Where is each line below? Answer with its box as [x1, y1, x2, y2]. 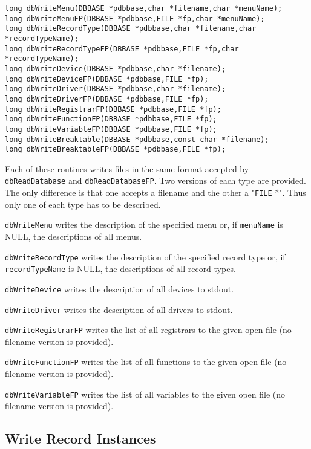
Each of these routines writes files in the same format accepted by [5, 162, 249, 175]
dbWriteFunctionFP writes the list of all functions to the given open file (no [5, 355, 287, 368]
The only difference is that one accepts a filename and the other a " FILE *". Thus [5, 186, 306, 199]
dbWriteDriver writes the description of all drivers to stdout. [5, 303, 233, 315]
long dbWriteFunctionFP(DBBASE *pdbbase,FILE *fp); [5, 115, 217, 124]
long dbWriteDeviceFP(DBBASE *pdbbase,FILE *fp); [5, 74, 209, 83]
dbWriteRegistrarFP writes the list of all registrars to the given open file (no [5, 323, 292, 336]
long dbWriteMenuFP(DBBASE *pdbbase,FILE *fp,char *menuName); [5, 14, 265, 23]
